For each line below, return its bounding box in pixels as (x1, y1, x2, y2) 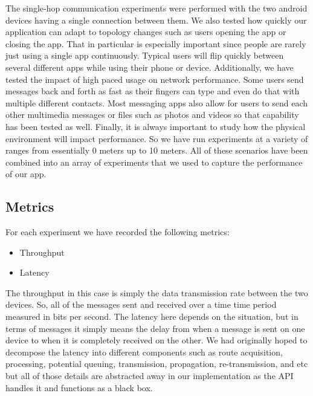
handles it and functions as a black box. (5, 381, 153, 394)
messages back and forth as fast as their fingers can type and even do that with (5, 85, 300, 97)
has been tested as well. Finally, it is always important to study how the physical (5, 120, 306, 132)
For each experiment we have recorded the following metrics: (5, 226, 230, 238)
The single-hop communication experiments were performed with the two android (5, 2, 308, 14)
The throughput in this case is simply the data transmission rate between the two (5, 286, 308, 299)
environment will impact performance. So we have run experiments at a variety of (5, 132, 308, 144)
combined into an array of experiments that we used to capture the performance (5, 155, 303, 168)
